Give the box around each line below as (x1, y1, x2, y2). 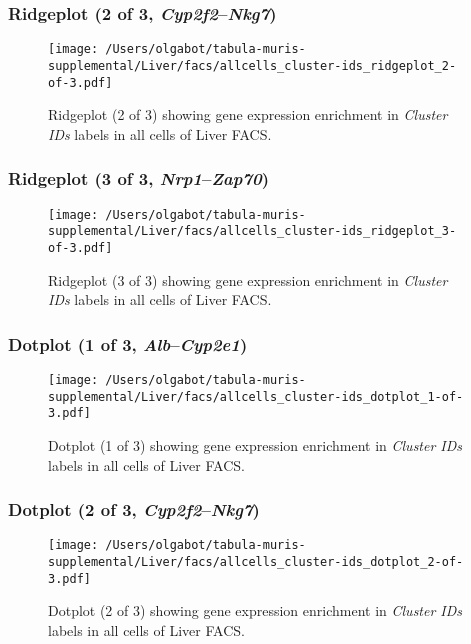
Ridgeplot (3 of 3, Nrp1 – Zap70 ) (8, 166, 270, 191)
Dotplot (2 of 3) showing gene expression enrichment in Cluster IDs (48, 600, 463, 621)
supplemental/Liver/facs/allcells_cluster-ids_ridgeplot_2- (48, 58, 457, 73)
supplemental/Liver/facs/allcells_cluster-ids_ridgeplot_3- (48, 224, 457, 239)
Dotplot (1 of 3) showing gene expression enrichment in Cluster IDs (48, 434, 463, 455)
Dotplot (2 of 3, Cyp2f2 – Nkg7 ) (8, 497, 260, 522)
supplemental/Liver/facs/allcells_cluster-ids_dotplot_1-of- (48, 389, 464, 404)
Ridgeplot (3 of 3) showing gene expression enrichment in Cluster (48, 269, 448, 290)
